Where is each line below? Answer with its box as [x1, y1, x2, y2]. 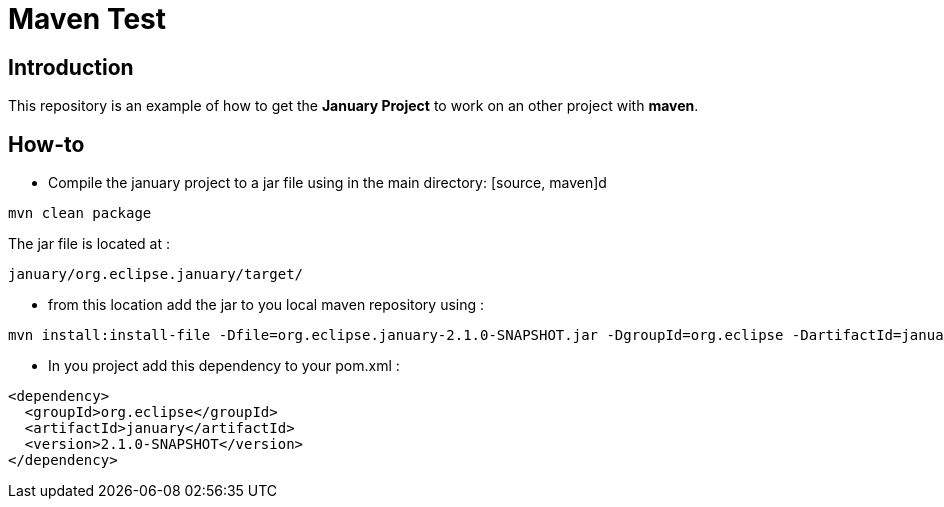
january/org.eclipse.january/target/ [8, 266, 304, 283]
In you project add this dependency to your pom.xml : [48, 357, 400, 375]
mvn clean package [8, 205, 152, 222]
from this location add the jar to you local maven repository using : [48, 296, 485, 314]
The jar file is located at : [8, 235, 170, 253]
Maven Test [8, 2, 167, 36]
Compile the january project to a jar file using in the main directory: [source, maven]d [48, 174, 607, 192]
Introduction [8, 54, 134, 80]
